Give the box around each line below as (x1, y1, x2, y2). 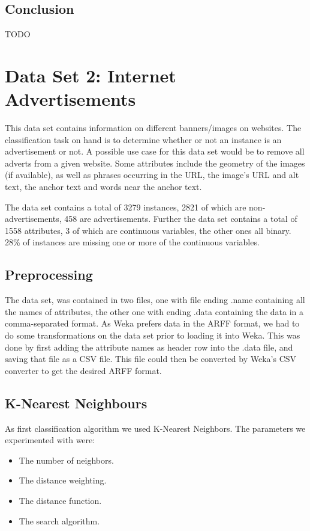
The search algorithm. (19, 514, 100, 527)
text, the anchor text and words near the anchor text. (5, 180, 202, 193)
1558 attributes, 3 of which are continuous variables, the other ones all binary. (5, 224, 291, 236)
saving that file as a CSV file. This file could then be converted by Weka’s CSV (5, 352, 297, 365)
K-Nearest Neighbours (5, 393, 148, 412)
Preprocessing (5, 265, 93, 284)
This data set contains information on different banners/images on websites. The (5, 121, 302, 134)
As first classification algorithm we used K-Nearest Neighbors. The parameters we (5, 422, 306, 434)
